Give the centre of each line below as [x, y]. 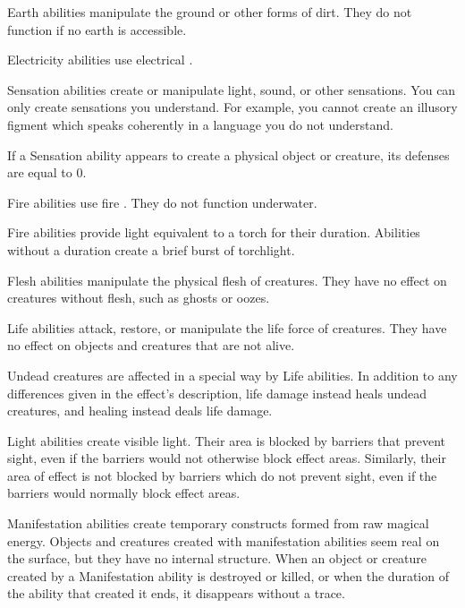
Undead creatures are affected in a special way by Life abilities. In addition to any [232, 375]
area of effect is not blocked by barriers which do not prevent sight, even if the [222, 475]
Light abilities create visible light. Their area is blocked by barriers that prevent [226, 440]
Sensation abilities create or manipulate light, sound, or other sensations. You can [232, 89]
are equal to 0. [47, 172]
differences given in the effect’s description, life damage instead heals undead [217, 393]
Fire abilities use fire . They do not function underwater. [162, 202]
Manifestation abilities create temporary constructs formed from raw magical [218, 523]
